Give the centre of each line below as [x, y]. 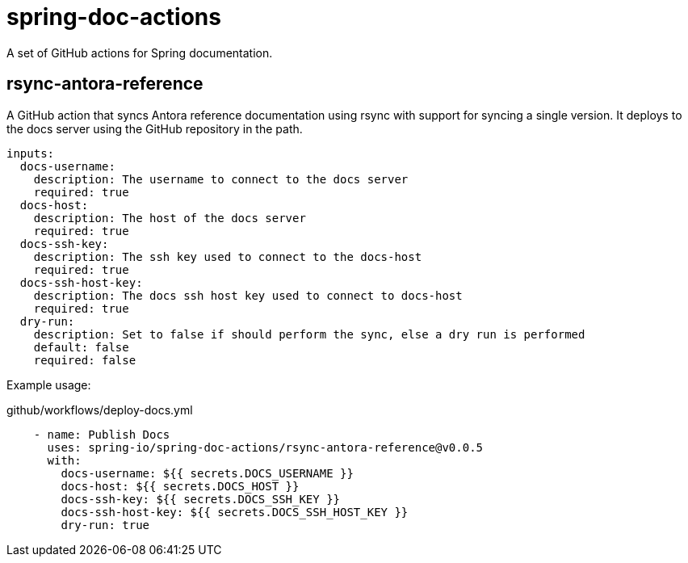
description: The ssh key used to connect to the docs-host [228, 256]
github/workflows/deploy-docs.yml [100, 410]
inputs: [31, 153]
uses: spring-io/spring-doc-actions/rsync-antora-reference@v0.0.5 [265, 447]
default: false [81, 347]
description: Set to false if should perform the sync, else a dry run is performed [309, 334]
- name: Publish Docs [102, 434]
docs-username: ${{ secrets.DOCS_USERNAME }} [207, 473]
